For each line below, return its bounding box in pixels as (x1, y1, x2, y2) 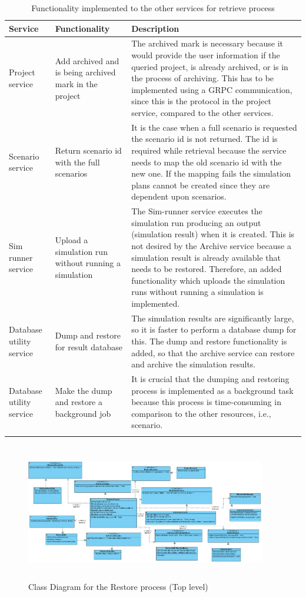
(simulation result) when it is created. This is (131, 228, 295, 240)
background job (55, 407, 111, 419)
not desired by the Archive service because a (131, 240, 291, 252)
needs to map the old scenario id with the (131, 155, 282, 168)
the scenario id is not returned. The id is (131, 132, 278, 145)
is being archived (55, 66, 116, 78)
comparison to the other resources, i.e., (131, 407, 271, 419)
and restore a (55, 396, 102, 408)
